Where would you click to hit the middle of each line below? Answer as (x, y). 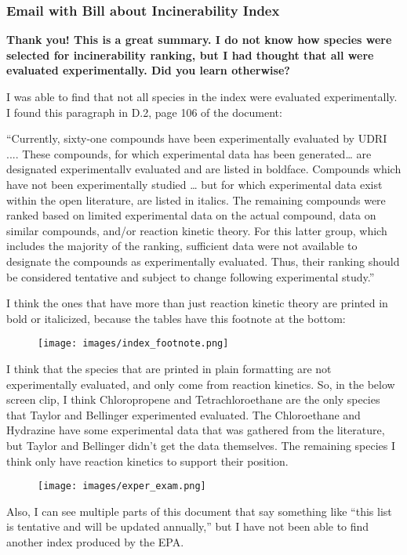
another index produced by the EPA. (95, 541)
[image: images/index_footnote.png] (133, 344)
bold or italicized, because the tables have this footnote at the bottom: (176, 318)
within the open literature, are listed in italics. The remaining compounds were (196, 200)
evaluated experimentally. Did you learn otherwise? (148, 70)
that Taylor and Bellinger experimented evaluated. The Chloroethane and (184, 414)
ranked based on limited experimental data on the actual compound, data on (191, 215)
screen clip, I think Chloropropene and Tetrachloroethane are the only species (193, 399)
